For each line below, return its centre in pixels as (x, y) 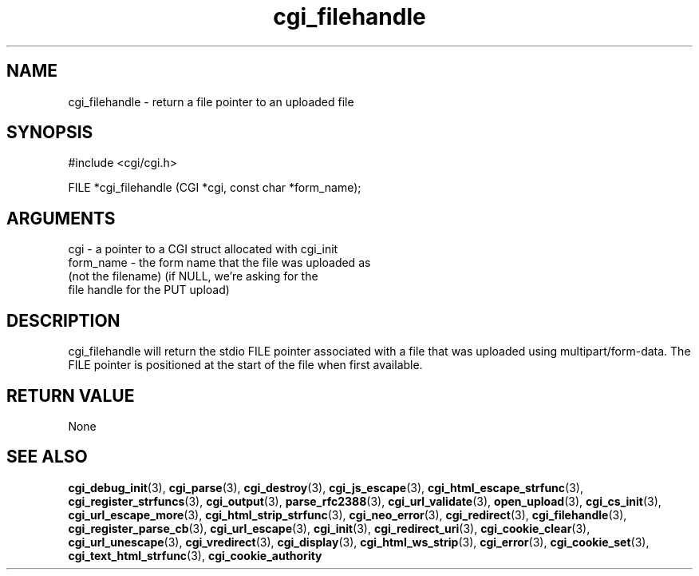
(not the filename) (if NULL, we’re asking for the (193, 276)
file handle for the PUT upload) (149, 290)
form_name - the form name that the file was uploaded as (219, 263)
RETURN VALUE (71, 395)
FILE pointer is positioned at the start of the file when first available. (245, 365)
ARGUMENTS (61, 218)
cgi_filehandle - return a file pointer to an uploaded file (211, 101)
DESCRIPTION (63, 320)
